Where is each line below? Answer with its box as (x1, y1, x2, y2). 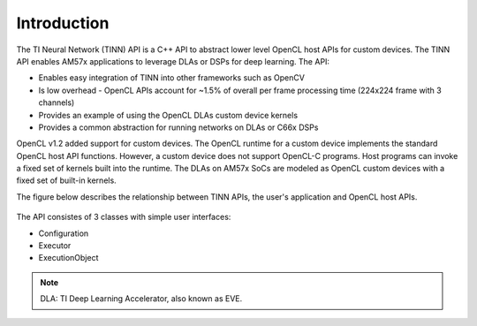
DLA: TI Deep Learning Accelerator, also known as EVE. (40, 293, 243, 304)
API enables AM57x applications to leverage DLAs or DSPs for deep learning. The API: (16, 56, 330, 66)
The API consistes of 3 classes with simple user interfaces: (16, 212, 231, 223)
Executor (38, 240, 72, 251)
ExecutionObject (38, 253, 99, 263)
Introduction (16, 13, 110, 33)
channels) (38, 97, 75, 108)
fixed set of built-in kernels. (16, 175, 117, 186)
